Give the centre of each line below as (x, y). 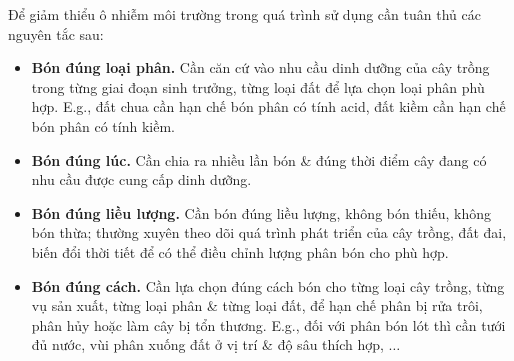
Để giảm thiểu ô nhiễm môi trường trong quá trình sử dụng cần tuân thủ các (244, 14)
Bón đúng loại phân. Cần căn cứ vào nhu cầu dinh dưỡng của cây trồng (260, 67)
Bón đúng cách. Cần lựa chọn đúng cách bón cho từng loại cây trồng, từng (268, 285)
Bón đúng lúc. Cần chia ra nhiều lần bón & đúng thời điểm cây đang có (259, 159)
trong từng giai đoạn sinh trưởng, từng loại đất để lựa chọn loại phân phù (258, 86)
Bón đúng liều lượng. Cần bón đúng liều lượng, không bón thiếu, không (261, 212)
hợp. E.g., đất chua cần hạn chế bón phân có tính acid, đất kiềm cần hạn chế (268, 106)
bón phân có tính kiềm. (103, 125)
